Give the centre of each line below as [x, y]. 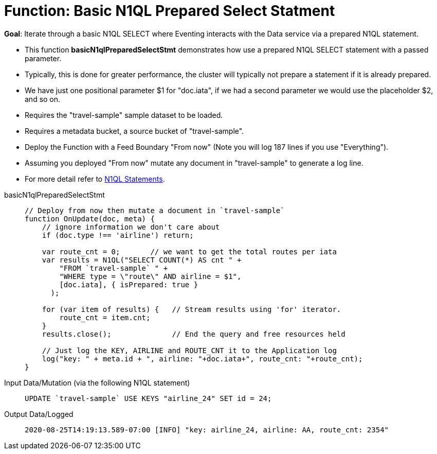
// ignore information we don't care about [131, 227]
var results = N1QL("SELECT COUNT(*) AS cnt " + [142, 260]
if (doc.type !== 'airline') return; [118, 235]
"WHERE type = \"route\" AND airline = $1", [150, 276]
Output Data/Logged [39, 414]
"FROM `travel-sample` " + [114, 268]
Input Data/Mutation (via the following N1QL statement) [97, 382]
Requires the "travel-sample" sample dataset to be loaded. [124, 115]
